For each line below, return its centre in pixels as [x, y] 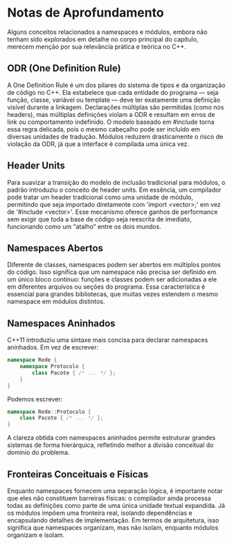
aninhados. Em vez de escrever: [53, 347]
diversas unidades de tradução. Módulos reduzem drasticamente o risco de [115, 136]
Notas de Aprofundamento [86, 13]
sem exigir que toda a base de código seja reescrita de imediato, [99, 219]
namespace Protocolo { [52, 367]
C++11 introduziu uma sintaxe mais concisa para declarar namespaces [108, 340]
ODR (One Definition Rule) [64, 68]
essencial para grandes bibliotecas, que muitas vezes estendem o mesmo [113, 294]
